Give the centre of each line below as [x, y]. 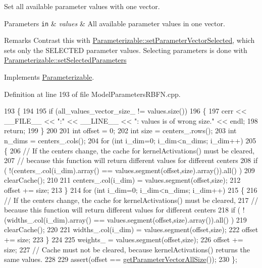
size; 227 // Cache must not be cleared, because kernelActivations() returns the [127, 249]
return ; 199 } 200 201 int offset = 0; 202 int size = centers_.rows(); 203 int [120, 130]
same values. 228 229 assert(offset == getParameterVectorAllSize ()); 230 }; [121, 259]
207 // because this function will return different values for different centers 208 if [131, 160]
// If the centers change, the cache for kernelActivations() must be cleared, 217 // [131, 200]
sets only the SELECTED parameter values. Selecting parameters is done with [126, 50]
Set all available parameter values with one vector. [82, 6]
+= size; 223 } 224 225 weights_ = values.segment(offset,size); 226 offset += [124, 239]
